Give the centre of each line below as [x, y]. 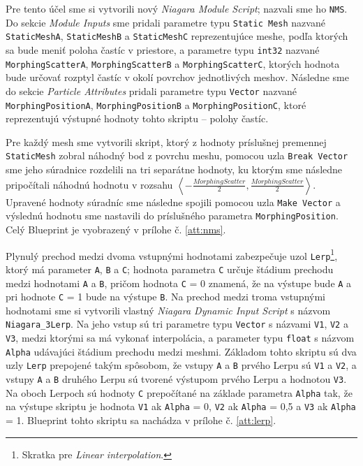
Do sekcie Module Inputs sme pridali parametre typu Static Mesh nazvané [165, 22]
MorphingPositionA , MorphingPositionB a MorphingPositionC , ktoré [156, 104]
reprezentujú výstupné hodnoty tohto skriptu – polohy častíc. [137, 118]
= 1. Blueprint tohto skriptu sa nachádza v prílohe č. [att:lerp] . [141, 420]
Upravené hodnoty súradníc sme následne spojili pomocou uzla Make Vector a [173, 202]
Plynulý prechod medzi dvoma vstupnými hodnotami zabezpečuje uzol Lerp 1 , [172, 254]
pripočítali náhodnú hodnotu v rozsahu [89, 184]
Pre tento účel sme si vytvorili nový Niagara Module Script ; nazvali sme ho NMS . [177, 8]
